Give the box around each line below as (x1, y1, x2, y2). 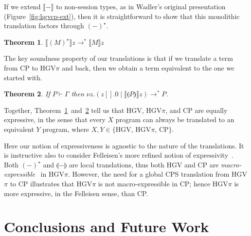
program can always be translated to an (115, 114, 234, 125)
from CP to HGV (4, 62, 56, 73)
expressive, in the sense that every (4, 114, 106, 125)
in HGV (40, 169, 64, 179)
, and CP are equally (165, 105, 228, 115)
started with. (4, 72, 42, 82)
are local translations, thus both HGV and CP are (69, 159, 219, 169)
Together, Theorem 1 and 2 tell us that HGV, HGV (4, 105, 162, 115)
